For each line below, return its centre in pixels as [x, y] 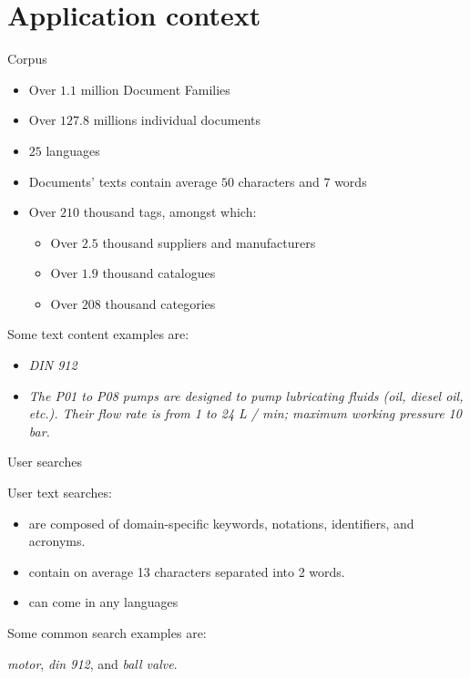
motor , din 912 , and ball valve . [92, 663]
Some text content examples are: [98, 334]
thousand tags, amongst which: [170, 212]
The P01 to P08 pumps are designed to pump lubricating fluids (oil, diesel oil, [246, 395]
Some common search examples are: [107, 633]
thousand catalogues [159, 273]
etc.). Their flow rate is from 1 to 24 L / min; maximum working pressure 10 [245, 413]
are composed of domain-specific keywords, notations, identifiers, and [221, 523]
